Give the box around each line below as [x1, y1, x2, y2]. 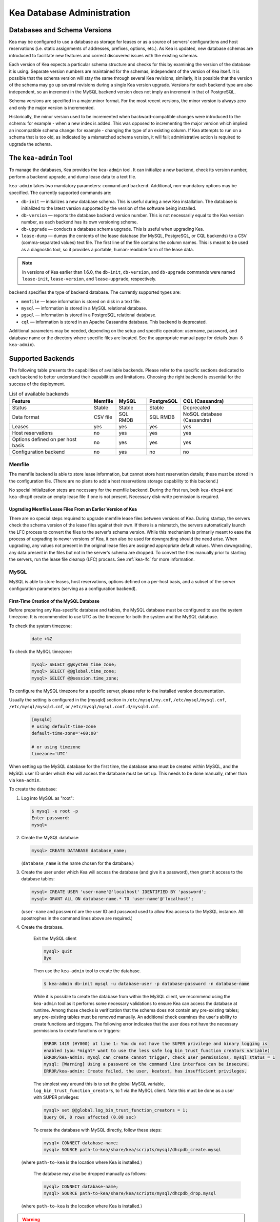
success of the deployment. [9, 381, 65, 387]
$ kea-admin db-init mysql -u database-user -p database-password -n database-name [43, 981, 250, 987]
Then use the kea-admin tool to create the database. [33, 968, 141, 974]
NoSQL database [183, 411, 222, 417]
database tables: [21, 876, 55, 882]
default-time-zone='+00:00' [31, 731, 99, 736]
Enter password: [31, 815, 71, 821]
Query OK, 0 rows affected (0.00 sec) [43, 1114, 137, 1120]
